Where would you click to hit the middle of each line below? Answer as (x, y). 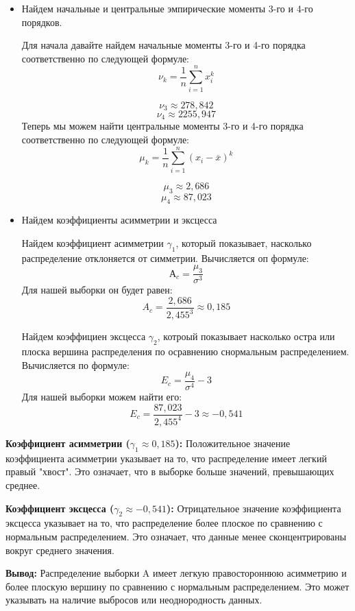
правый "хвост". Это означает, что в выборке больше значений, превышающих (170, 471)
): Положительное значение (233, 443)
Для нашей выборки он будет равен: (97, 290)
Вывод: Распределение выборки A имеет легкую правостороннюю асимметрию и (176, 573)
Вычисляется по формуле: (75, 364)
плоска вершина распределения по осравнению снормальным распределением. (185, 351)
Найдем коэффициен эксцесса (84, 336)
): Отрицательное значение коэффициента (254, 508)
